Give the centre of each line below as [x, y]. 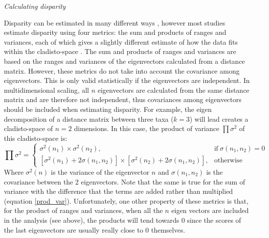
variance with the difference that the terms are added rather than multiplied [119, 191]
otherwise [228, 160]
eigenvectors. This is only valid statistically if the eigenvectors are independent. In [127, 80]
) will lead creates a [219, 119]
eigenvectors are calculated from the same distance [173, 90]
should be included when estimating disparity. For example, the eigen [108, 109]
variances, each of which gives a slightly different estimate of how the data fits [121, 41]
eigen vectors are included [210, 210]
